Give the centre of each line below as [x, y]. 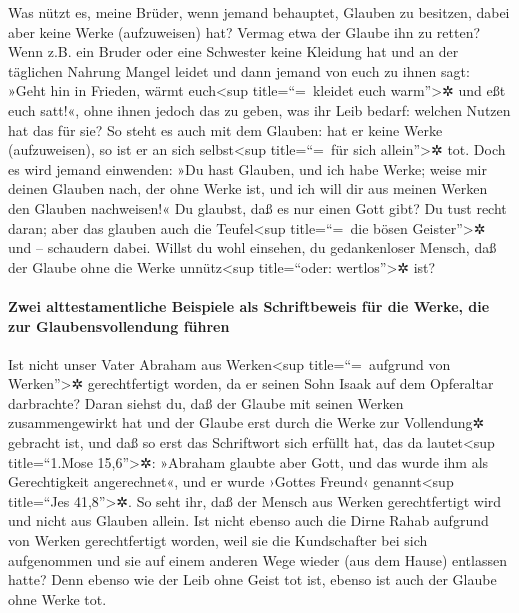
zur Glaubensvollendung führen [119, 325]
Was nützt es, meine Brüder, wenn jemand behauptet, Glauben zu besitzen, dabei [259, 12]
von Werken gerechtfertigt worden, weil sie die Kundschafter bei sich [218, 540]
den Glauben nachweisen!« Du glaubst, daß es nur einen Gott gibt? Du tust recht [257, 207]
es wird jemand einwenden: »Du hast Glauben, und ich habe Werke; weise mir [247, 168]
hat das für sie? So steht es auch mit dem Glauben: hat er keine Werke [225, 129]
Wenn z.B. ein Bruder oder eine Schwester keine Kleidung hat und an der [233, 51]
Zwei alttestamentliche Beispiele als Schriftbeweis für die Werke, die [249, 305]
